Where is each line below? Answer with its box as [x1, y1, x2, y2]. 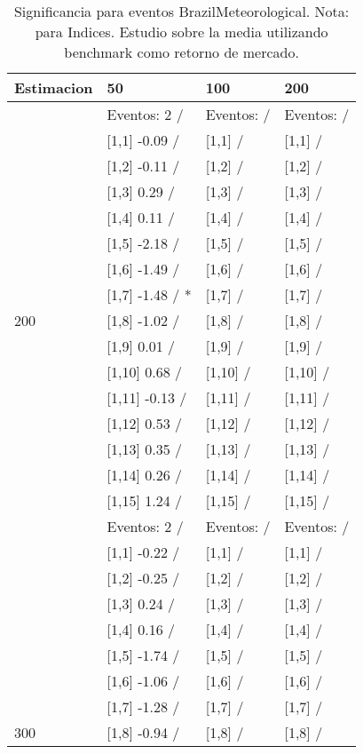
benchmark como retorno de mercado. [64, 42, 299, 62]
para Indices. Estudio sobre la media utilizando [35, 21, 328, 42]
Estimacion [14, 77, 93, 98]
